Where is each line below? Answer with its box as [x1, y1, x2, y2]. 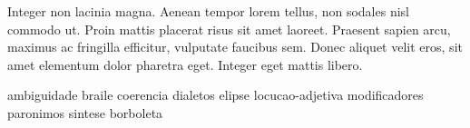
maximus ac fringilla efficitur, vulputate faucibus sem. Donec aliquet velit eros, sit [7, 37, 463, 56]
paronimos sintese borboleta [7, 103, 163, 122]
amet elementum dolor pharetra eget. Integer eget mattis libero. [7, 54, 363, 74]
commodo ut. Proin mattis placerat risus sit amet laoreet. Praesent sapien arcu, [7, 19, 451, 38]
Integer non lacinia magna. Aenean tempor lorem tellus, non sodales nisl [7, 2, 409, 20]
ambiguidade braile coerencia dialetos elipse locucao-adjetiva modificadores [7, 85, 424, 104]
